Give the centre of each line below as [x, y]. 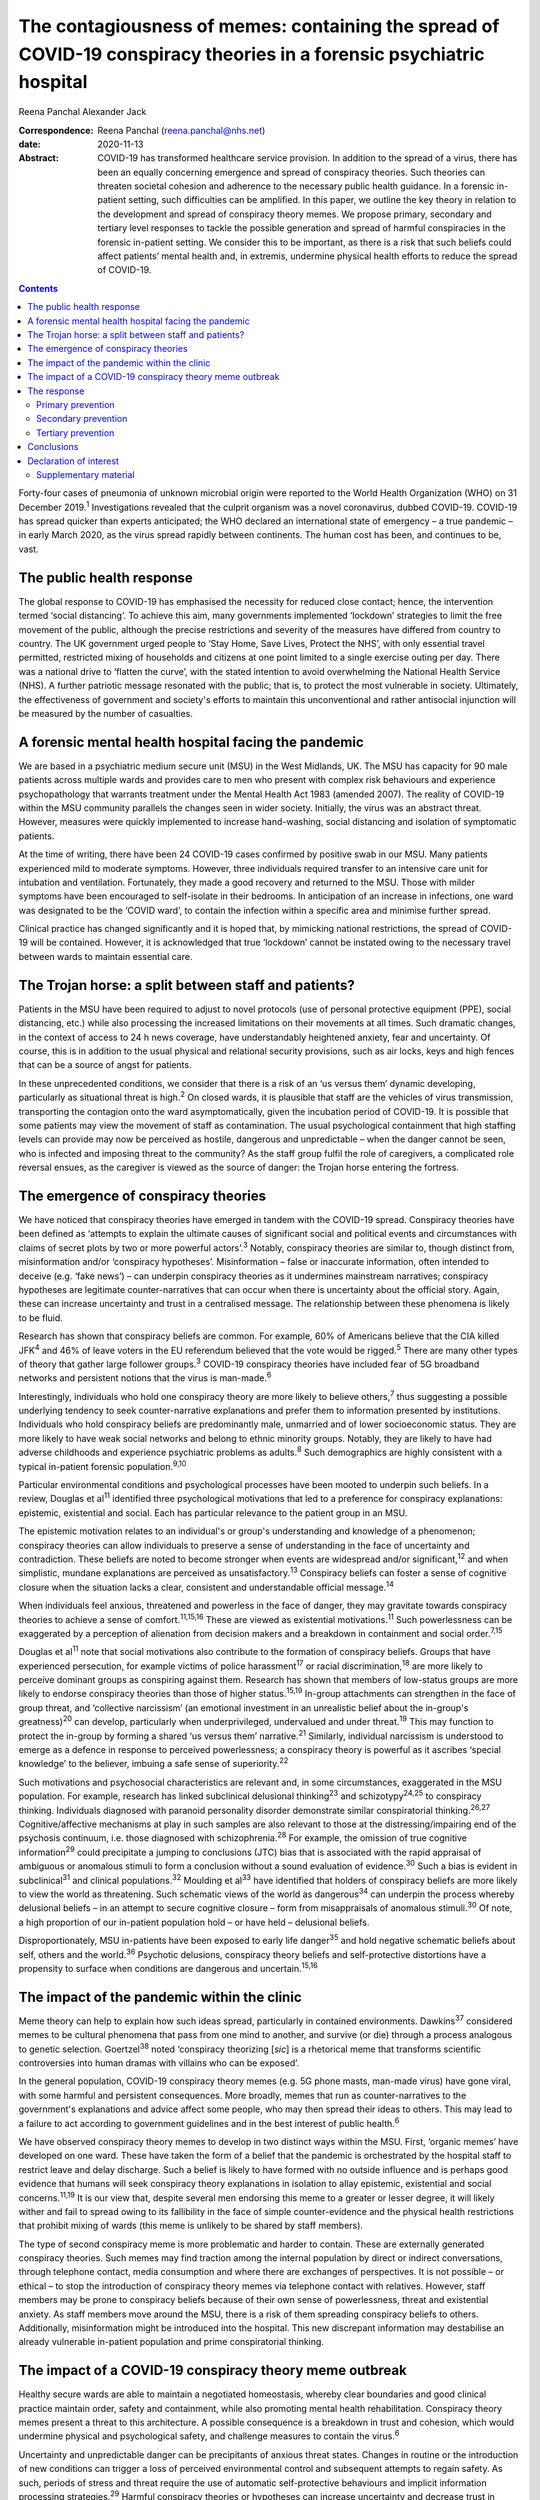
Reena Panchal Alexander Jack [82, 112]
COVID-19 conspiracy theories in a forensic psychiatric [251, 54]
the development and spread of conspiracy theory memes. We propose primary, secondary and [294, 214]
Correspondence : [56, 130]
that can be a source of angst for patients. [105, 1065]
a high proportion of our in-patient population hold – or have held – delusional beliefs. [194, 1922]
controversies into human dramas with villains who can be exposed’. [159, 2062]
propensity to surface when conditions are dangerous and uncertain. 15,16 [168, 1967]
